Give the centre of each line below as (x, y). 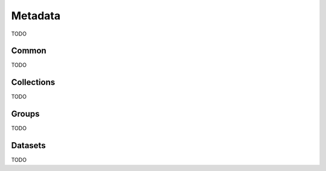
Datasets (28, 145)
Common (29, 51)
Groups (25, 114)
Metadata (36, 16)
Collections (33, 82)
